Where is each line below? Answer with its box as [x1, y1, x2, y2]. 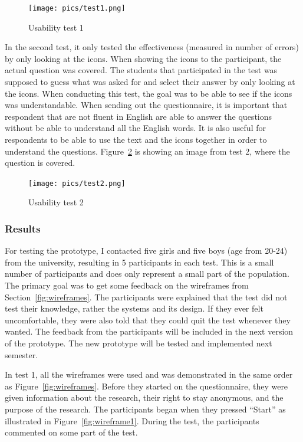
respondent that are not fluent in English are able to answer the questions [5, 110, 272, 122]
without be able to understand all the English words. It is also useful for [5, 122, 266, 134]
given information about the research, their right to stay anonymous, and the [5, 391, 284, 404]
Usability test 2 [28, 196, 84, 208]
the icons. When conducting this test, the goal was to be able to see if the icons [5, 87, 292, 99]
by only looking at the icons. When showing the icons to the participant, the [5, 52, 282, 64]
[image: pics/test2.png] [28, 179, 126, 188]
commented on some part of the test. [5, 426, 138, 438]
